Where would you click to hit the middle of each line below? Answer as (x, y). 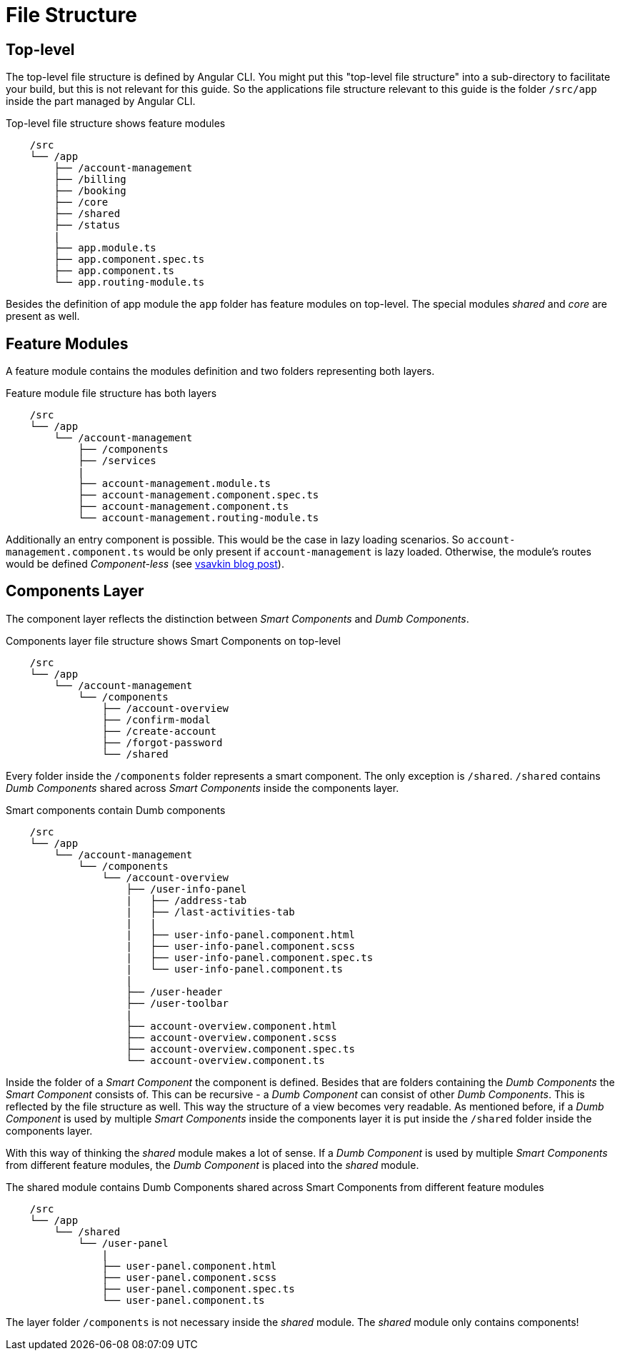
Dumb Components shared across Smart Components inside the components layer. (202, 788)
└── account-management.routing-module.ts (199, 518)
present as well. (43, 316)
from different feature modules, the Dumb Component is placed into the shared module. (212, 1165)
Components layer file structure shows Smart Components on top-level (173, 641)
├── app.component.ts (114, 271)
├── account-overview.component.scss (231, 1037)
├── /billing (90, 180)
